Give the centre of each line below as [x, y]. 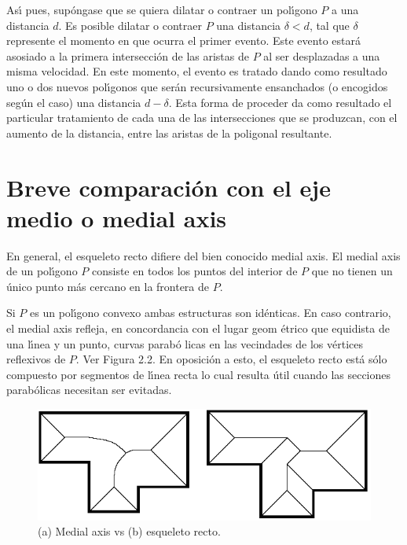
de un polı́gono [42, 271]
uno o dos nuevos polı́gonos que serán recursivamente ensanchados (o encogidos [197, 86]
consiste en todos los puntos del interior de [194, 271]
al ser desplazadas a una [322, 55]
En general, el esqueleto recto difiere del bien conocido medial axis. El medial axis [203, 255]
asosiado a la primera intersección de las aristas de [128, 55]
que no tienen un [352, 271]
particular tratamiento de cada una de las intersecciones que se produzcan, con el [202, 118]
